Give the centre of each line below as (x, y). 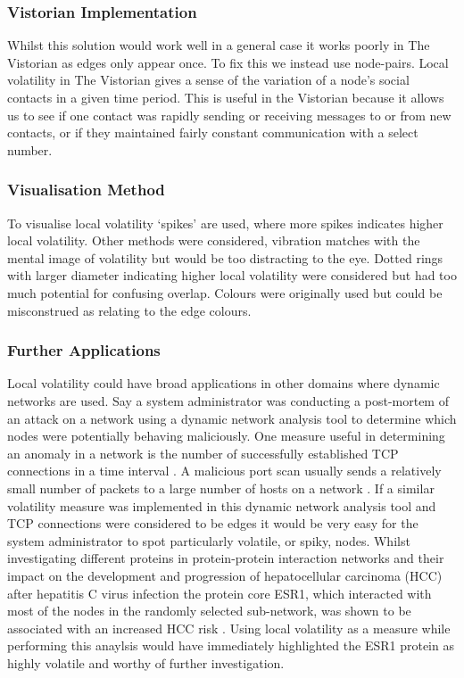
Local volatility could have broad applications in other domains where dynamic (224, 383)
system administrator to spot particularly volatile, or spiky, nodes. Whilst (209, 540)
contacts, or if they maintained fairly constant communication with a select (213, 132)
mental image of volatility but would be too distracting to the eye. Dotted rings (225, 257)
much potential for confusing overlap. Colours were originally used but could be (225, 292)
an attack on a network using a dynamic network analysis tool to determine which (232, 418)
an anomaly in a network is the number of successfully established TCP (203, 453)
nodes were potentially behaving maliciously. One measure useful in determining (226, 436)
